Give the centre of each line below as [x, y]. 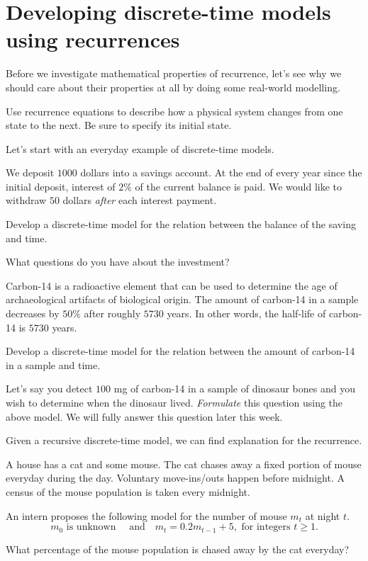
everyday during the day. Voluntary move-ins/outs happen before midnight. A [175, 478]
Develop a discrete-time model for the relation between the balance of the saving [181, 224]
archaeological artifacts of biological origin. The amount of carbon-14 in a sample [182, 299]
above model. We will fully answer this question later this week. [144, 416]
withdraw [26, 200]
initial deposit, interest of [61, 186]
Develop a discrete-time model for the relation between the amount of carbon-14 [180, 351]
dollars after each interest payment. [140, 200]
